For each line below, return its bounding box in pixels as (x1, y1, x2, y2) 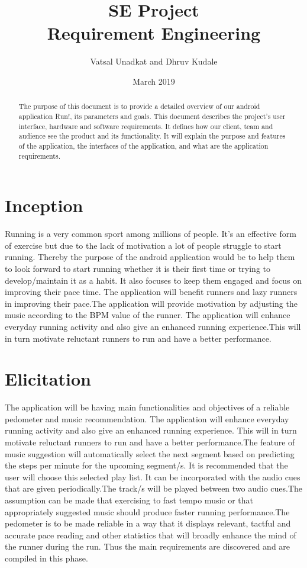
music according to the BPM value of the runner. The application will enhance (5, 309, 290, 321)
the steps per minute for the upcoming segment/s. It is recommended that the (5, 459, 288, 471)
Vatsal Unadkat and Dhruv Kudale (90, 55, 218, 68)
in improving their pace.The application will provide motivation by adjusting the (5, 297, 298, 309)
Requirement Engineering (47, 21, 261, 45)
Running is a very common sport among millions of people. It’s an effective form (5, 227, 296, 240)
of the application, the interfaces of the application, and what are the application (18, 140, 269, 150)
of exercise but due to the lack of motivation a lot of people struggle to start (5, 239, 282, 251)
